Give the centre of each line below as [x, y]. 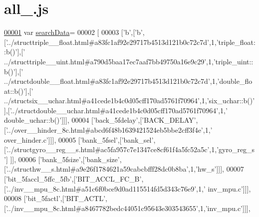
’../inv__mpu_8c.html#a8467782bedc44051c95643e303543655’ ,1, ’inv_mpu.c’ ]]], [128, 208]
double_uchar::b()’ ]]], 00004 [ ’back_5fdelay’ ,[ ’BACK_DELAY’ [100, 120]
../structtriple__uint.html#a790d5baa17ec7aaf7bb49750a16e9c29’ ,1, [109, 61]
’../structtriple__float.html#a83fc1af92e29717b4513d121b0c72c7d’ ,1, [111, 42]
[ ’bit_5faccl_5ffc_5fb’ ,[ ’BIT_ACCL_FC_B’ [73, 179]
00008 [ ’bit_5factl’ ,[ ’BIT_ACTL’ [55, 198]
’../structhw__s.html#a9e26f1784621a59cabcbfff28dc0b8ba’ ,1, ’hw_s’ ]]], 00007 [125, 169]
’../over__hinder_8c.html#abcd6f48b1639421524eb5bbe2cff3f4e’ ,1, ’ [109, 130]
